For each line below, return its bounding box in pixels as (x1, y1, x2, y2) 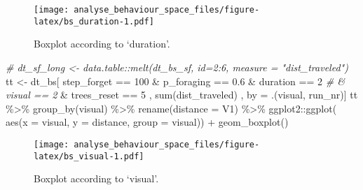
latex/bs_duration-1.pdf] (34, 16, 154, 27)
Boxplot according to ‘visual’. (34, 171, 159, 186)
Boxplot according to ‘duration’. (34, 36, 170, 51)
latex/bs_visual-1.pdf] (34, 151, 144, 161)
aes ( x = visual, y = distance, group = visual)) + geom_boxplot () (6, 115, 289, 129)
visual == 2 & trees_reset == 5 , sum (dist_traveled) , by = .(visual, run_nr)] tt (6, 87, 358, 102)
